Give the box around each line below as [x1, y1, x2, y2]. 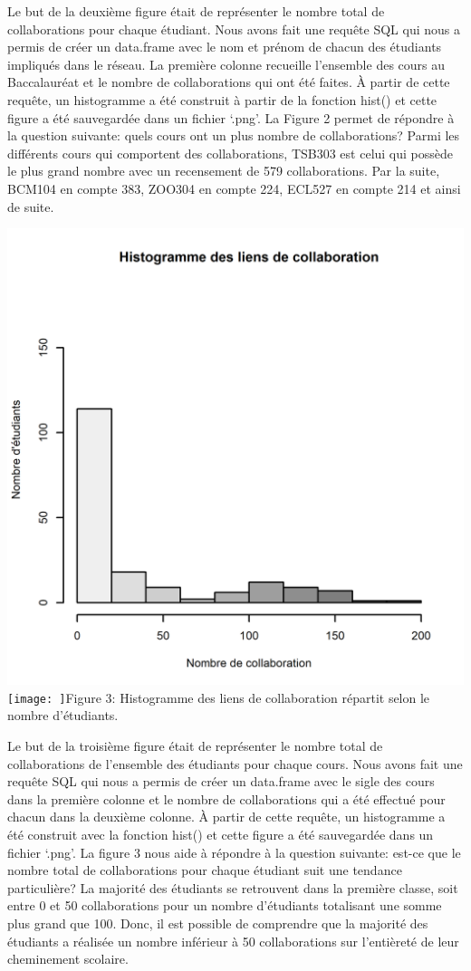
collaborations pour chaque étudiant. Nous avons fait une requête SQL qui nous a [7, 19, 460, 38]
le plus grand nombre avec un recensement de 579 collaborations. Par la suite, [7, 161, 440, 180]
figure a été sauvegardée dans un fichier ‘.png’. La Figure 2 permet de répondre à [7, 108, 455, 127]
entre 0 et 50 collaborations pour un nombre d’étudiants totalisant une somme [7, 896, 442, 915]
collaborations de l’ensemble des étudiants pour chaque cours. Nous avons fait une [7, 754, 463, 773]
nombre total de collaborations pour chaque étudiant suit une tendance [7, 860, 402, 880]
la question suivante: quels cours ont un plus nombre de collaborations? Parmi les [7, 126, 460, 145]
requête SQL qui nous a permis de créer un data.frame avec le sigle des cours [7, 772, 435, 791]
